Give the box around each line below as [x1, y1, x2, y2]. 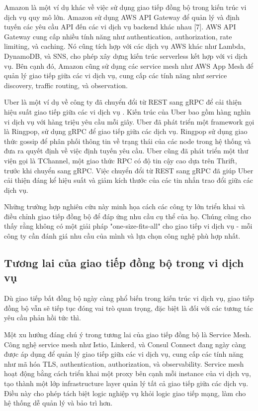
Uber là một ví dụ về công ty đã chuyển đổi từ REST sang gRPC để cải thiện [4, 97, 242, 107]
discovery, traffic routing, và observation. [4, 80, 128, 90]
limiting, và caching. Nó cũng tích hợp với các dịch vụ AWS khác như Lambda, [4, 41, 246, 51]
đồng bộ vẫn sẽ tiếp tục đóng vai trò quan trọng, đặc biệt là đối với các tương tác [4, 302, 254, 313]
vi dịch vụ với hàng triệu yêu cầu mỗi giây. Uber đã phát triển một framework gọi [4, 116, 255, 127]
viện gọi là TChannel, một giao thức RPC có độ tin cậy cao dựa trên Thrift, [4, 155, 237, 165]
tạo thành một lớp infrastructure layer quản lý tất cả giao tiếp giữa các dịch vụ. [4, 378, 249, 388]
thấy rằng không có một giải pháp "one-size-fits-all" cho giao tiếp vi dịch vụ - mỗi [4, 221, 253, 231]
